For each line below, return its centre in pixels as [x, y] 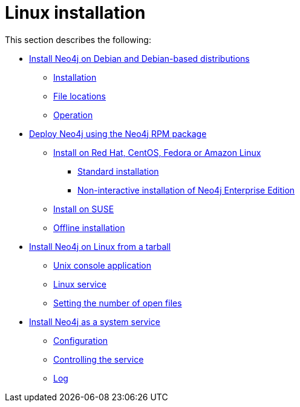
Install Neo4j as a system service [95, 321]
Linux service [80, 284]
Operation [73, 115]
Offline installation [89, 227]
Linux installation [75, 13]
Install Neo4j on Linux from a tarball [100, 246]
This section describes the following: [78, 39]
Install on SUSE [84, 209]
